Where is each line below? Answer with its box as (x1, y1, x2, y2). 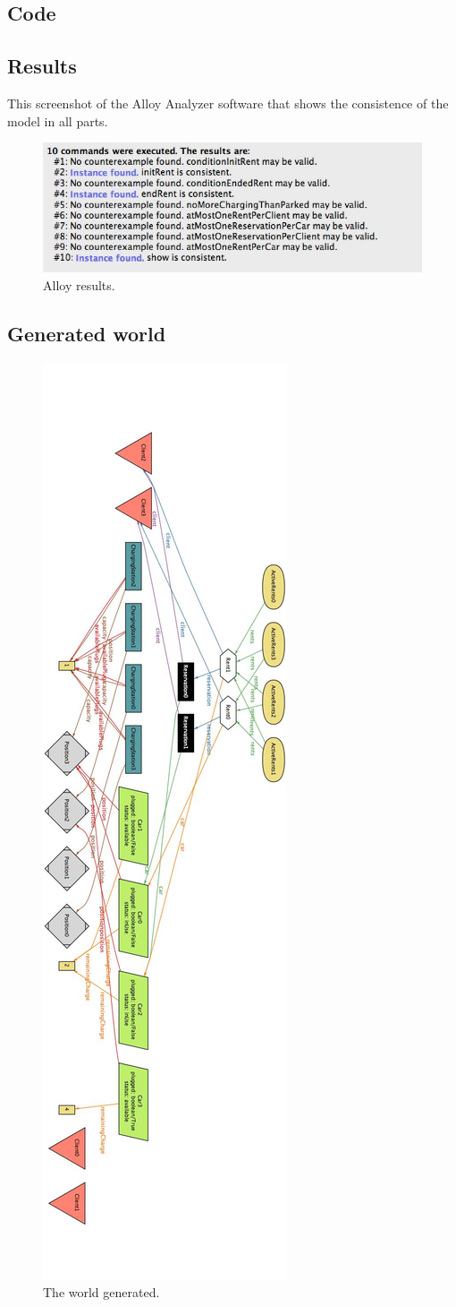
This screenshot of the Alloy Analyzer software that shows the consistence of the (7, 93, 449, 112)
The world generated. (43, 1283, 160, 1302)
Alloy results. (43, 276, 115, 295)
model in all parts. (7, 111, 108, 130)
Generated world (7, 320, 166, 347)
